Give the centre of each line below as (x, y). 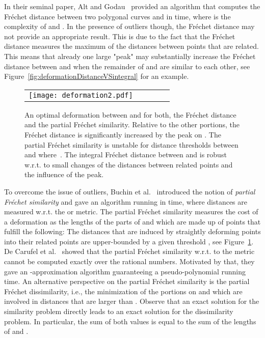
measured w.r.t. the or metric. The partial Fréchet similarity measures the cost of (131, 212)
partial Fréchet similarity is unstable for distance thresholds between (131, 144)
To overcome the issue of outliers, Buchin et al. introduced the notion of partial (130, 191)
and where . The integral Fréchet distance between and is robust (126, 154)
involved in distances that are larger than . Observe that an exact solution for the (132, 301)
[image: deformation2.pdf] (81, 95)
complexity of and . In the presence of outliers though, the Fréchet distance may (129, 26)
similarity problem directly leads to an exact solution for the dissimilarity (119, 311)
